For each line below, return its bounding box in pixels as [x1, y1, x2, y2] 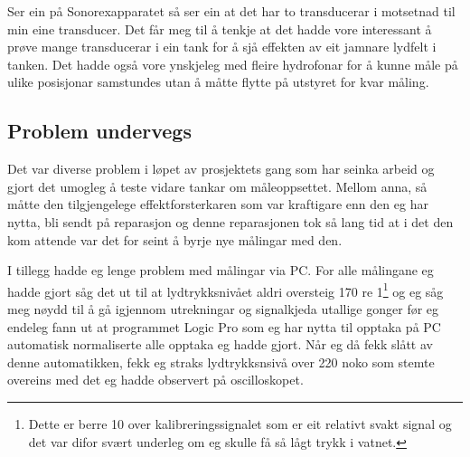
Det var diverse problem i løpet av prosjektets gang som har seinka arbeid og [7, 159, 435, 178]
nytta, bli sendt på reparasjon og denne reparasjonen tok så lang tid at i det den [7, 212, 454, 231]
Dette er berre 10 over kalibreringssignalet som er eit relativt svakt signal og [28, 414, 452, 433]
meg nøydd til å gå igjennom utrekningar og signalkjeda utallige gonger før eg [7, 299, 439, 318]
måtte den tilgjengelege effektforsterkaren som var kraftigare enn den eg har [7, 195, 428, 214]
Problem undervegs [7, 117, 192, 145]
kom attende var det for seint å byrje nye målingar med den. [7, 230, 343, 249]
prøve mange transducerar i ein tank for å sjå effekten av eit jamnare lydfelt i [7, 37, 437, 56]
